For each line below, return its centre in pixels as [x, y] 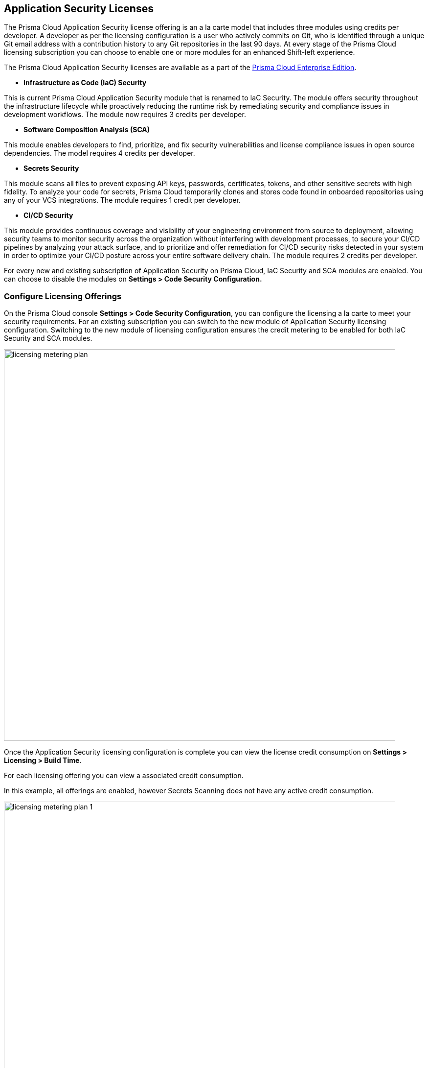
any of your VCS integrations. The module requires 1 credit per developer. [122, 200]
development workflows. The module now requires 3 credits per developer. [125, 115]
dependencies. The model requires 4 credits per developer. [100, 153]
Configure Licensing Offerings [63, 296]
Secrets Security [51, 168]
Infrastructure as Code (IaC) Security [85, 83]
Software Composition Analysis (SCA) [87, 130]
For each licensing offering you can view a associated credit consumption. [124, 776]
